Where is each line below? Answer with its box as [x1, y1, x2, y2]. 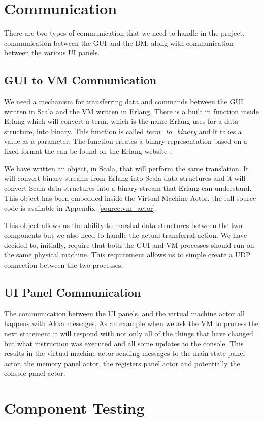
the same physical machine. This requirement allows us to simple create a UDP [4, 249, 251, 260]
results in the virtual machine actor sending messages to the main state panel [4, 348, 245, 359]
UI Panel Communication [4, 284, 141, 300]
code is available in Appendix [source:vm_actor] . [4, 203, 157, 213]
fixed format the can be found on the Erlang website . [4, 146, 173, 156]
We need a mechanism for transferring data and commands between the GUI [4, 96, 244, 107]
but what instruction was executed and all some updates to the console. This [4, 338, 244, 348]
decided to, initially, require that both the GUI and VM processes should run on [4, 239, 254, 250]
